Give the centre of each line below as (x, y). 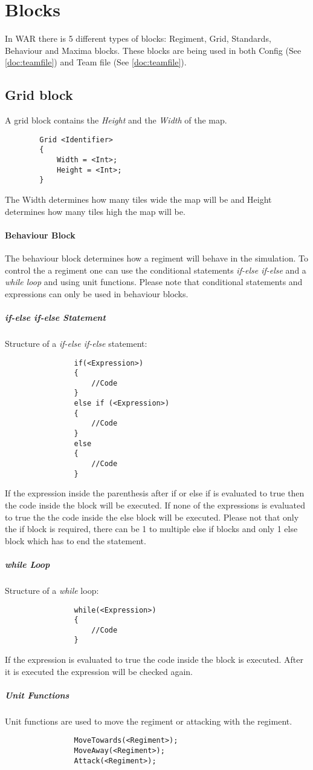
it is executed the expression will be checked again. (99, 671)
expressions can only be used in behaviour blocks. (97, 293)
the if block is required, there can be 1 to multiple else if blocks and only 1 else (151, 529)
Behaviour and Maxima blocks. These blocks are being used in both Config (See (153, 50)
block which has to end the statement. (76, 540)
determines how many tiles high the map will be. (95, 211)
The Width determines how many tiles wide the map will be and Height (138, 199)
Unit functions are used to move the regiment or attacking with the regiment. (149, 721)
